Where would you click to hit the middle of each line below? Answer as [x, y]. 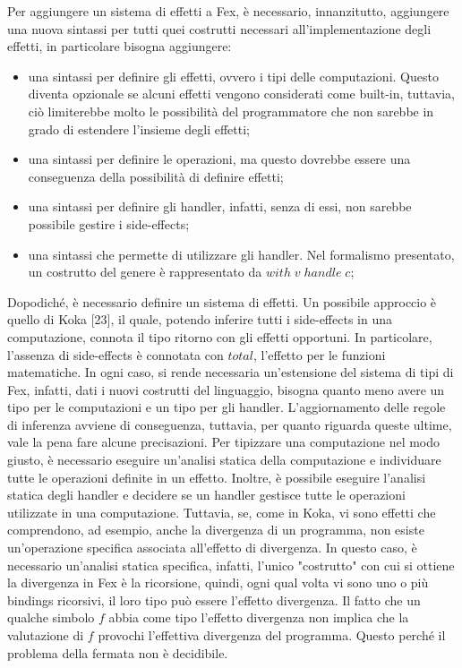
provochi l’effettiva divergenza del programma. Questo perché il [272, 635]
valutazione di [46, 635]
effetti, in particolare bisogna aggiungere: [120, 46]
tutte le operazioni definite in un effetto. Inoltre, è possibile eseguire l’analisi [217, 477]
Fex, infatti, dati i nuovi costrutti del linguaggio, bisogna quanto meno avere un [226, 389]
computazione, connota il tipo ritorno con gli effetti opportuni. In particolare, [220, 336]
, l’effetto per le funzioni [319, 354]
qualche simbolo [51, 617]
